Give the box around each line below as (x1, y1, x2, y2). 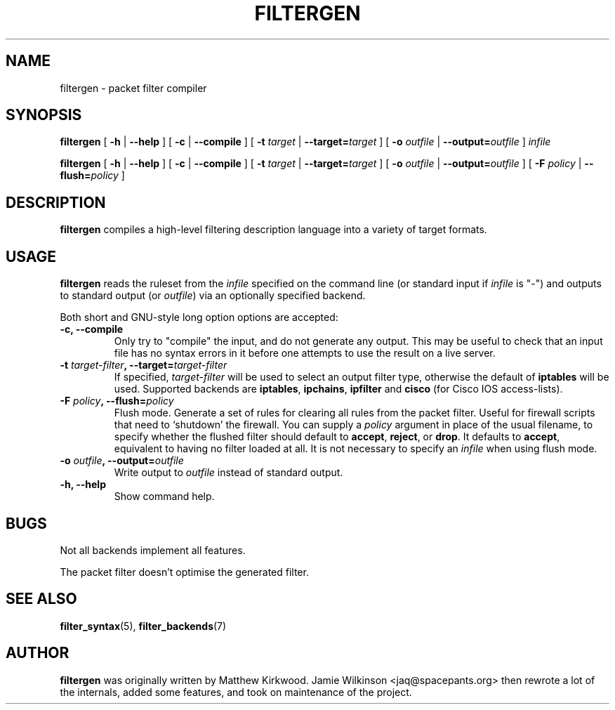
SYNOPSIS (6, 106, 82, 124)
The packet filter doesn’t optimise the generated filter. (60, 565, 309, 578)
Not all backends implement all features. (60, 544, 246, 556)
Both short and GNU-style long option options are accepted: (60, 311, 338, 324)
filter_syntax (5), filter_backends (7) (60, 619, 227, 632)
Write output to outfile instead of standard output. (114, 466, 343, 479)
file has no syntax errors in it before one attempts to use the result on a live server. (114, 347, 496, 360)
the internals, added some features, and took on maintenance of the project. (60, 685, 412, 698)
